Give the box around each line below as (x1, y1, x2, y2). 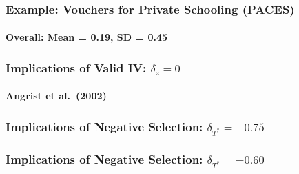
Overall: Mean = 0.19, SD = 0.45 (6, 30, 168, 44)
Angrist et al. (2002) (6, 88, 107, 103)
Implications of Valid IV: (6, 59, 147, 76)
